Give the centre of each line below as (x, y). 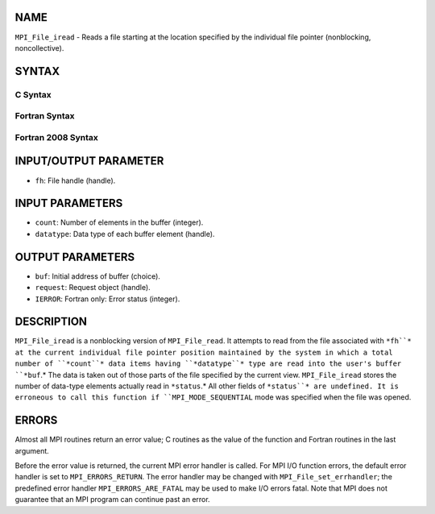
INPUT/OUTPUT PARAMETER (89, 161)
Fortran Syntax (45, 116)
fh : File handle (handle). (75, 180)
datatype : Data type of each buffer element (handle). (125, 234)
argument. (32, 450)
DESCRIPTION (51, 322)
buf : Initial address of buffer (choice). (98, 276)
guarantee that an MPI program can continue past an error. (112, 499)
